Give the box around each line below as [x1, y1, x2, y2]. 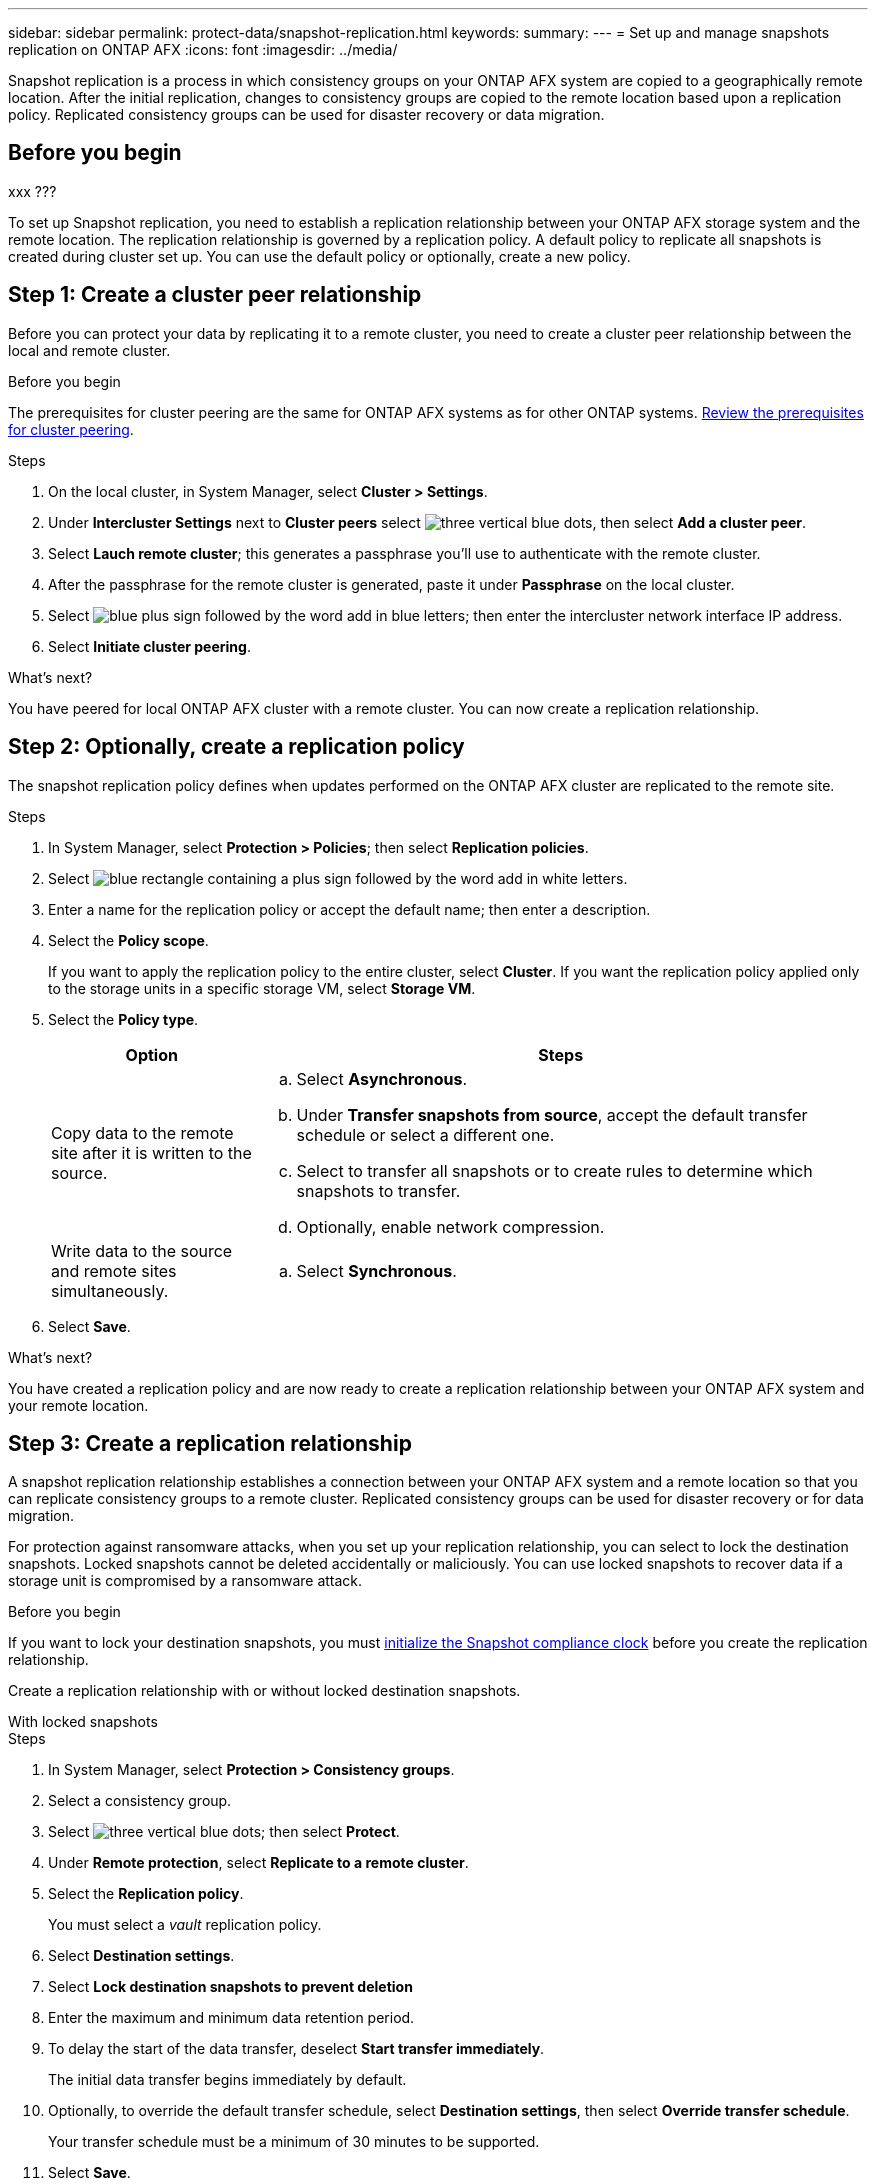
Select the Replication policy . [48, 1885, 244, 1903]
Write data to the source [51, 1240, 233, 1261]
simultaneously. [51, 1280, 169, 1301]
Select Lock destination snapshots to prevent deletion [48, 1978, 413, 1996]
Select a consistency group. [48, 1792, 232, 1810]
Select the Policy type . [48, 1010, 199, 1028]
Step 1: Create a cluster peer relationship [8, 282, 422, 308]
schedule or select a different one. [296, 1124, 555, 1145]
